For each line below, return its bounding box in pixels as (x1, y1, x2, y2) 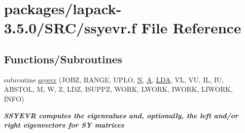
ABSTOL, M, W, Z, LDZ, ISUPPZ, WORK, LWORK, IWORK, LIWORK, (4, 84, 233, 94)
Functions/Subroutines (4, 51, 122, 66)
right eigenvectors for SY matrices (4, 120, 124, 130)
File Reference (141, 18, 241, 38)
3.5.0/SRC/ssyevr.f (4, 18, 137, 38)
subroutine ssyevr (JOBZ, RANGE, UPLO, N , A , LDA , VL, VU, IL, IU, (4, 74, 224, 84)
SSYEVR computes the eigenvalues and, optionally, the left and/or (4, 110, 239, 120)
